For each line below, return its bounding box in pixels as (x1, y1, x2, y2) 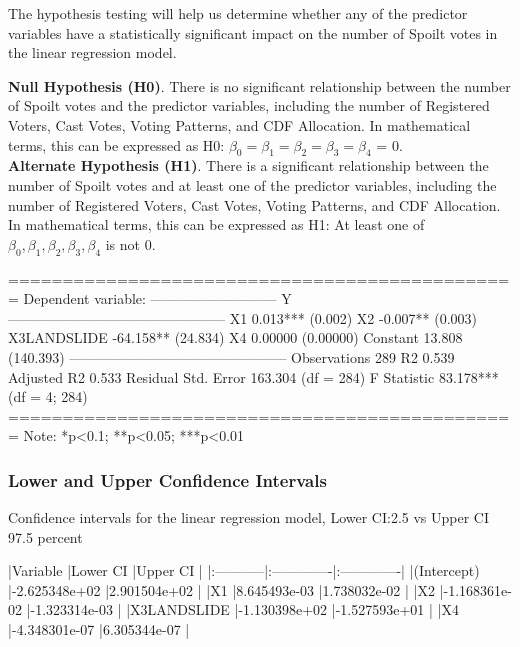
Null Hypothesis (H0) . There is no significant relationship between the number (8, 75, 511, 96)
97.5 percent (8, 526, 83, 547)
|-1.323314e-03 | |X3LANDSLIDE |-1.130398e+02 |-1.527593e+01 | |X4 (26, 599, 459, 620)
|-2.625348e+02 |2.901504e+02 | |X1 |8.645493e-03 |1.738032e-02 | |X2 (8, 579, 435, 600)
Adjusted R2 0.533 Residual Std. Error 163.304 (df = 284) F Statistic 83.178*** (8, 366, 499, 387)
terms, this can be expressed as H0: (8, 134, 225, 155)
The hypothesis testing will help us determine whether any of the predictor (8, 3, 468, 23)
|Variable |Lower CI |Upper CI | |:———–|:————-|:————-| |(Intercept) (8, 560, 480, 581)
